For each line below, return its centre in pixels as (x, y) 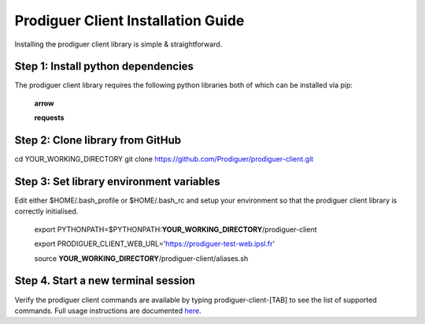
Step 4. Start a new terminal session (105, 281)
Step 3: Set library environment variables (117, 181)
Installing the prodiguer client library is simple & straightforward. (118, 44)
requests (49, 117)
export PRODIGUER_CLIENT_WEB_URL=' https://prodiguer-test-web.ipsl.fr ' (155, 244)
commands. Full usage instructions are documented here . (108, 311)
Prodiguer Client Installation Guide (129, 20)
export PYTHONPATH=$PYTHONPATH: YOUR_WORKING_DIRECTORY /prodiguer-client (176, 229)
